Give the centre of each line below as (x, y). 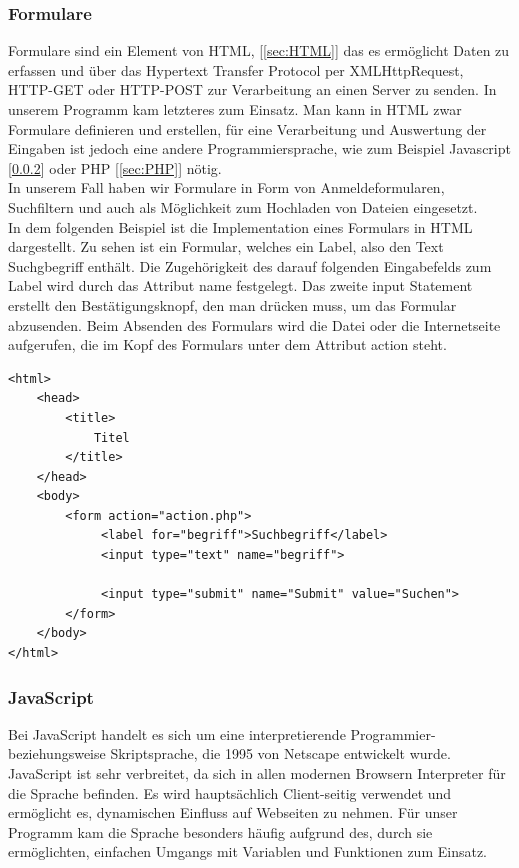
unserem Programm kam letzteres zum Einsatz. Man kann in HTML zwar (235, 109)
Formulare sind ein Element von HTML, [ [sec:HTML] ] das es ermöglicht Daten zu (259, 50)
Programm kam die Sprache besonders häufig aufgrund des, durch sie (220, 831)
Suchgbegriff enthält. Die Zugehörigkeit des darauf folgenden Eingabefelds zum (250, 265)
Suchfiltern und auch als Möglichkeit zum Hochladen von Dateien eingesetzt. (243, 206)
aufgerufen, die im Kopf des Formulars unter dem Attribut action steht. (227, 344)
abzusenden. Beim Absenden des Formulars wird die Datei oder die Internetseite (254, 324)
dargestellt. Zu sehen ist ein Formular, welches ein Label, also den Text (226, 246)
